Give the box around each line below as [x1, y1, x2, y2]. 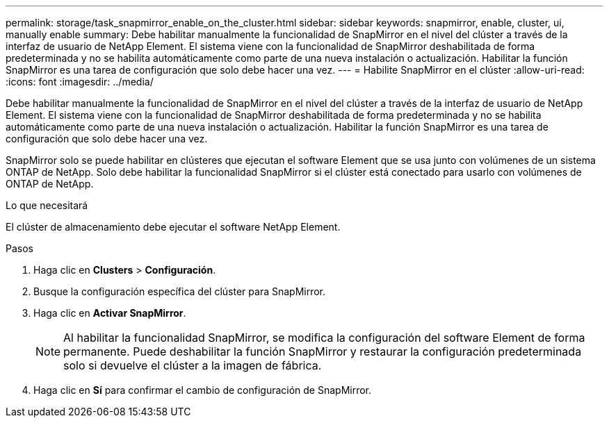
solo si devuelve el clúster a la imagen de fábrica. [63, 358, 322, 372]
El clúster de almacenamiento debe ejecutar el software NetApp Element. [6, 221, 341, 233]
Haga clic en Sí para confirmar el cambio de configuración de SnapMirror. [33, 384, 372, 396]
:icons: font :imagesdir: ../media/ [6, 76, 154, 88]
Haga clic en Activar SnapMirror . [33, 307, 186, 319]
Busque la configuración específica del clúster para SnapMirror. [33, 285, 326, 297]
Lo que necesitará [6, 199, 88, 211]
